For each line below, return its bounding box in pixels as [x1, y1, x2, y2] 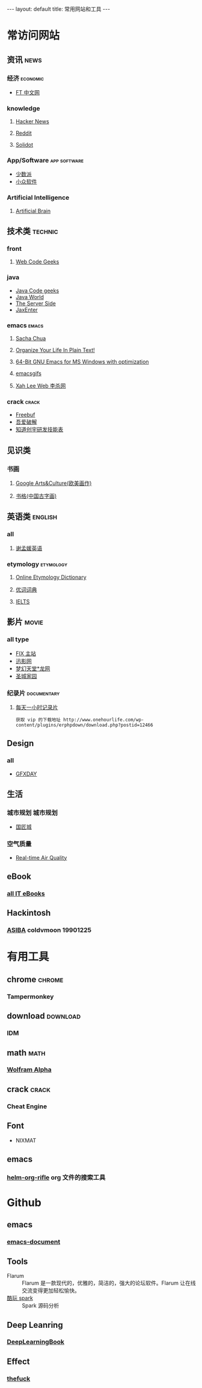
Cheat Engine [7, 1102, 47, 1111]
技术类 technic [7, 226, 59, 236]
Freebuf [15, 411, 35, 419]
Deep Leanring [7, 1319, 63, 1330]
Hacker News [15, 118, 50, 125]
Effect [7, 1356, 30, 1366]
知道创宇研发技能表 [15, 426, 64, 433]
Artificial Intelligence [7, 194, 70, 202]
